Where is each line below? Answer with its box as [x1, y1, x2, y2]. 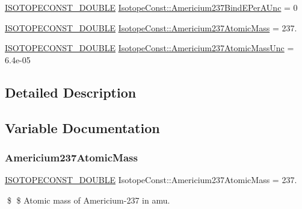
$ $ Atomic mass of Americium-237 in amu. [7, 193, 170, 206]
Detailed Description [5, 83, 137, 101]
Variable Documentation [5, 118, 160, 137]
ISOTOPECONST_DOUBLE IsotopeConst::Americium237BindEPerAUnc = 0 [5, 1, 298, 13]
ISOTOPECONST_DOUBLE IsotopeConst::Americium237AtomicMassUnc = [5, 42, 294, 54]
